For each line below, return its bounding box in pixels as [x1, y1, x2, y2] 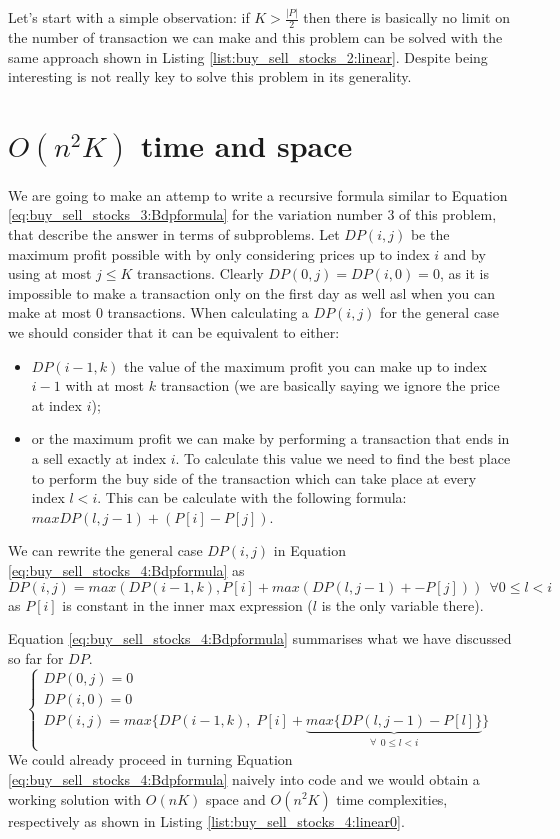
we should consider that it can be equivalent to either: [8, 322, 340, 343]
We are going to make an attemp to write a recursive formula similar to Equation [8, 184, 508, 205]
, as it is [439, 263, 490, 284]
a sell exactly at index [31, 447, 167, 468]
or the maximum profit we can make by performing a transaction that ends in [31, 428, 510, 449]
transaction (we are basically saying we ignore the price [160, 375, 500, 396]
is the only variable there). [321, 594, 484, 615]
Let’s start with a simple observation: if [8, 7, 250, 28]
